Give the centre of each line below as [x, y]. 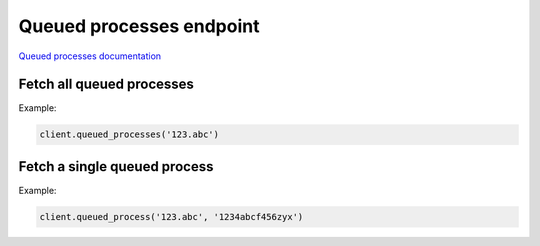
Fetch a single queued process [116, 166]
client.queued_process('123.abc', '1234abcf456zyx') [171, 216]
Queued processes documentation [90, 56]
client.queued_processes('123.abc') [129, 134]
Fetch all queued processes [106, 84]
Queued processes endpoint [139, 26]
